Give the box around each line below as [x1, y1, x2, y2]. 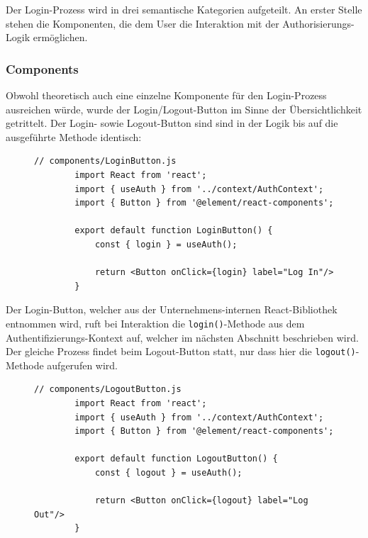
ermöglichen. [33, 30, 88, 45]
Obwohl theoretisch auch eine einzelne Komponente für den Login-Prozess [6, 88, 327, 102]
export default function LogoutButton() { [74, 454, 278, 464]
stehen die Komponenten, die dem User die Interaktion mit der [6, 16, 279, 30]
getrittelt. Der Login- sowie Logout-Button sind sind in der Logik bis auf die [6, 116, 338, 130]
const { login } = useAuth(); [94, 239, 238, 250]
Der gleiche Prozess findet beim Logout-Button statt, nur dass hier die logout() [6, 344, 356, 359]
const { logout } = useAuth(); [94, 467, 242, 478]
